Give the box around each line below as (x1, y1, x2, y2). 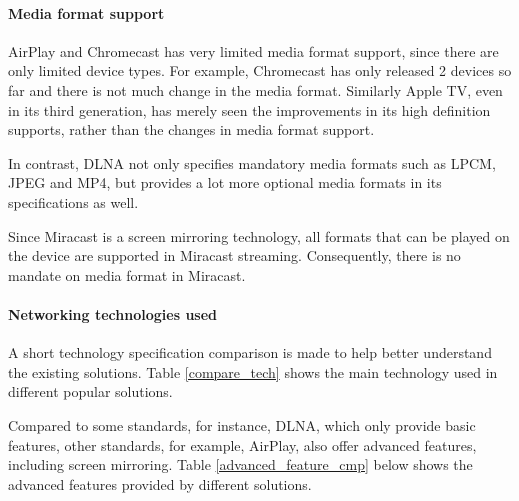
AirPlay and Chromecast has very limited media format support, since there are (8, 40, 499, 61)
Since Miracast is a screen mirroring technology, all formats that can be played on (8, 225, 510, 246)
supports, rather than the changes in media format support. (8, 119, 375, 140)
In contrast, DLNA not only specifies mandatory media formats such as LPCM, (8, 152, 496, 173)
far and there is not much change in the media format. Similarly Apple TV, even (8, 79, 503, 100)
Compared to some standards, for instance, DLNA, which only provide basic (8, 414, 476, 435)
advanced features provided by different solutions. (8, 473, 312, 494)
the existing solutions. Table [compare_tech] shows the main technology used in (8, 361, 498, 382)
